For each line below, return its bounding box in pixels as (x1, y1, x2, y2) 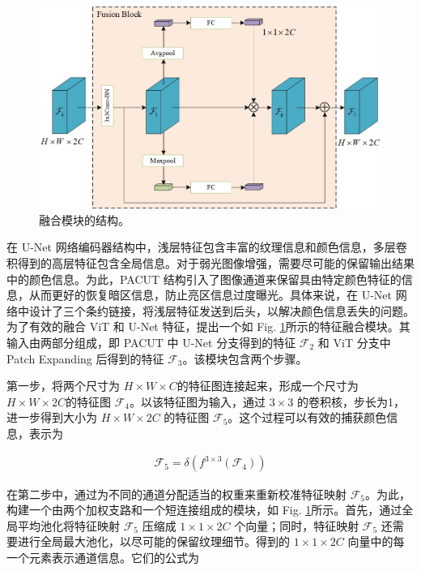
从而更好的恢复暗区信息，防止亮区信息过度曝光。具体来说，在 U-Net (28, 286, 392, 303)
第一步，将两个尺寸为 (6, 377, 120, 394)
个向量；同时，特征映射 (234, 517, 359, 534)
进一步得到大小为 (6, 409, 97, 426)
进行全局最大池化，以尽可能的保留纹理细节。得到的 (17, 533, 290, 550)
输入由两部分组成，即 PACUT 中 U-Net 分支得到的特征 (6, 333, 296, 350)
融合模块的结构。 (39, 211, 130, 228)
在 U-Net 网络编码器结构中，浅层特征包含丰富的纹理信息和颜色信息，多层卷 (6, 238, 407, 255)
